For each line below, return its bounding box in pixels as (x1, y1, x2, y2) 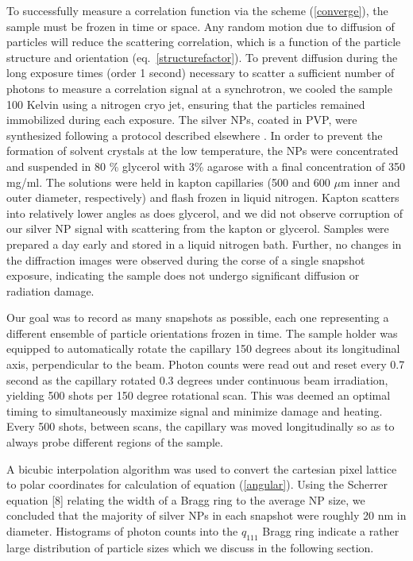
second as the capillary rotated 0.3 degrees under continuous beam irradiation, (6, 371, 388, 388)
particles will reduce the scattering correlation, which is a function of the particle (6, 33, 401, 50)
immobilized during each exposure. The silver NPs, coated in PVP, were (6, 111, 357, 128)
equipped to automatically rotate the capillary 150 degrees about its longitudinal (6, 340, 400, 357)
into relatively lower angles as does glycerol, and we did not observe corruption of (6, 204, 403, 221)
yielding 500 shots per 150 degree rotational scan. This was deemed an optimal (6, 387, 391, 404)
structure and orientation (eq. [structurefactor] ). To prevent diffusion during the (6, 48, 398, 65)
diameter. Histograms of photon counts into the (6, 523, 238, 539)
